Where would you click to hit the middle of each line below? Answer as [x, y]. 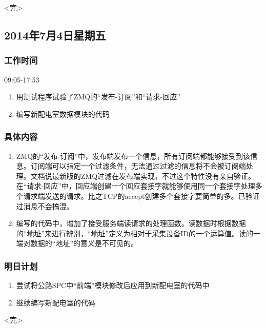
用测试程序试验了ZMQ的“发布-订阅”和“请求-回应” [98, 97]
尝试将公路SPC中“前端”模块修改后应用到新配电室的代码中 [113, 285]
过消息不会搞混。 [45, 206]
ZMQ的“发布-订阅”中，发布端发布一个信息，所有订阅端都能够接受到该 [133, 156]
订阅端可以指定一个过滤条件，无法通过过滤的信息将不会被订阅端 [138, 166]
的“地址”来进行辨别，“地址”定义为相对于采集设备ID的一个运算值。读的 [135, 233]
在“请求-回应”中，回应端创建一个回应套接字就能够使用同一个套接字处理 [136, 186]
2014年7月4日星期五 [55, 35]
